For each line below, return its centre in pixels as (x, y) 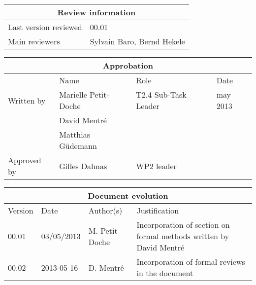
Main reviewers (34, 41)
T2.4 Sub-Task (161, 94)
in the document (165, 273)
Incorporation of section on (183, 225)
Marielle (73, 94)
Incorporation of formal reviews (191, 262)
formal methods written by (183, 236)
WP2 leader (156, 166)
